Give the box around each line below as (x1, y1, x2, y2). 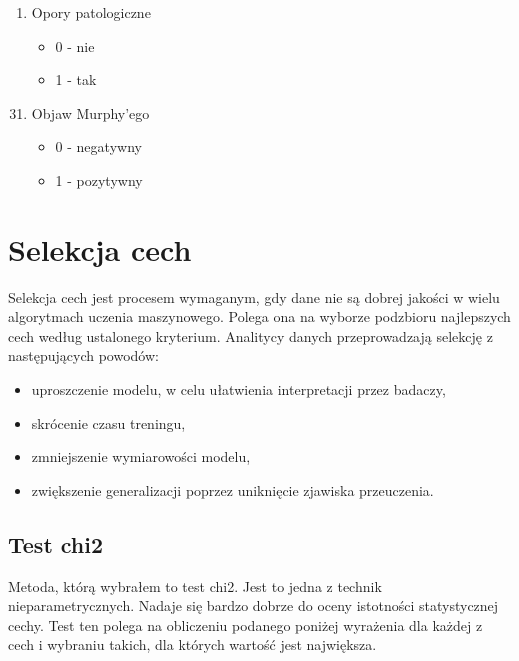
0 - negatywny (55, 136, 142, 157)
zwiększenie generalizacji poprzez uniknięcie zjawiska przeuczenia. (31, 479, 434, 500)
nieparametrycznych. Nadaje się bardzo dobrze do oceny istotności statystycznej (8, 595, 499, 616)
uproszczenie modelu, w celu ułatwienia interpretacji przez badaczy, (31, 379, 446, 400)
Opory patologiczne (31, 2, 151, 22)
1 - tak (55, 69, 97, 90)
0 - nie (55, 35, 95, 56)
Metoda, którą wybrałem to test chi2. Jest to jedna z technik (8, 575, 382, 596)
